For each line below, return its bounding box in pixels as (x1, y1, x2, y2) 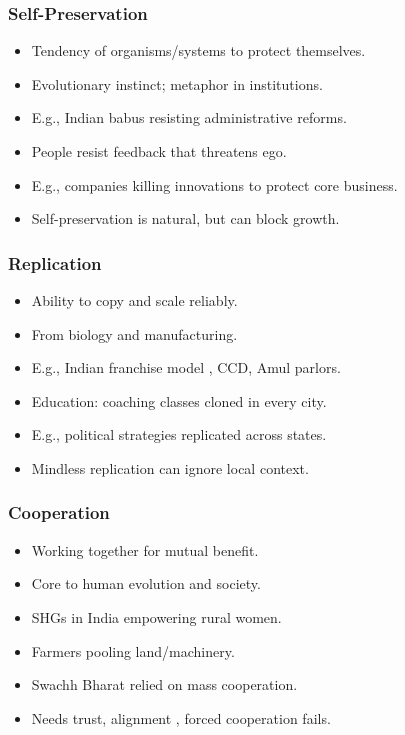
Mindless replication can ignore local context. (31, 457, 309, 478)
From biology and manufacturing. (31, 323, 238, 344)
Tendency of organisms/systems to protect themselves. (31, 40, 366, 61)
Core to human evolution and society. (31, 573, 261, 594)
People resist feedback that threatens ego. (31, 141, 287, 161)
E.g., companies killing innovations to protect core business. (31, 174, 398, 195)
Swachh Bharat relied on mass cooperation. (31, 674, 298, 695)
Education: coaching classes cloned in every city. (31, 390, 327, 411)
